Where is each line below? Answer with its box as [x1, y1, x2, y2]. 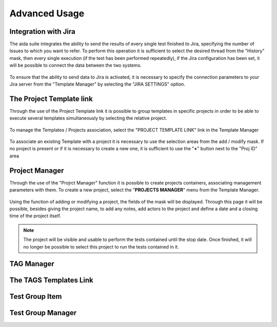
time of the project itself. [9, 213, 62, 219]
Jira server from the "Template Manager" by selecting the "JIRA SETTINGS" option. [9, 81, 186, 87]
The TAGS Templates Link [9, 276, 93, 284]
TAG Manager [9, 259, 55, 269]
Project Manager [9, 166, 64, 175]
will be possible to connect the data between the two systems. [9, 62, 142, 69]
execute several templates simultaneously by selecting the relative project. [9, 115, 167, 121]
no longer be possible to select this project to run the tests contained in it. [23, 243, 179, 250]
